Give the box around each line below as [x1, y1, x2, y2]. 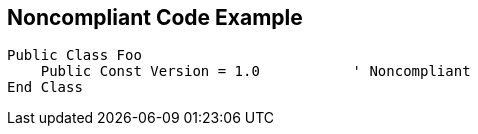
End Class [7, 79, 83, 96]
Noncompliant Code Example [7, 5, 303, 30]
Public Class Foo [7, 47, 142, 64]
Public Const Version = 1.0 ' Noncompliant [40, 63, 471, 80]
